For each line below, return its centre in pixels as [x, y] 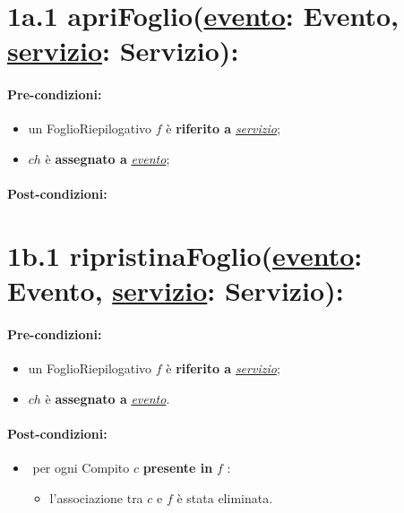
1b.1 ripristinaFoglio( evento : [185, 255]
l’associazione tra [96, 497]
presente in [178, 468]
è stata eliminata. [225, 497]
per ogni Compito [81, 468]
